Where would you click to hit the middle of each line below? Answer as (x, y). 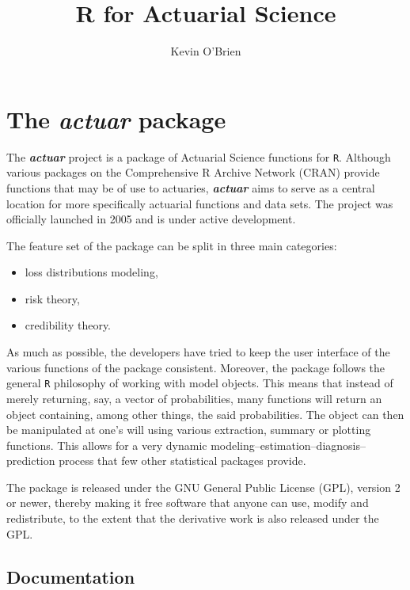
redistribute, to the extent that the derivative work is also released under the (193, 518)
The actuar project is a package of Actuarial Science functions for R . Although (199, 156)
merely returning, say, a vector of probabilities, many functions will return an (194, 398)
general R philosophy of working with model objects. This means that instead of (200, 383)
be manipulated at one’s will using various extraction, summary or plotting (189, 430)
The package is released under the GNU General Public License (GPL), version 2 (203, 487)
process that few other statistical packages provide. (182, 461)
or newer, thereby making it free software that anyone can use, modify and (188, 502)
